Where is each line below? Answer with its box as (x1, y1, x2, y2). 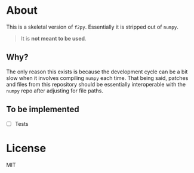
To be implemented (6, 104, 79, 115)
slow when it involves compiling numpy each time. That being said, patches (6, 74, 189, 81)
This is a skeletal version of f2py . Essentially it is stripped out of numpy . (6, 23, 179, 30)
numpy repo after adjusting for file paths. (6, 87, 103, 94)
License (6, 141, 47, 155)
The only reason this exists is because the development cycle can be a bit (6, 68, 188, 75)
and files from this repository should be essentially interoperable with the (6, 81, 186, 88)
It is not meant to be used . (20, 35, 87, 42)
